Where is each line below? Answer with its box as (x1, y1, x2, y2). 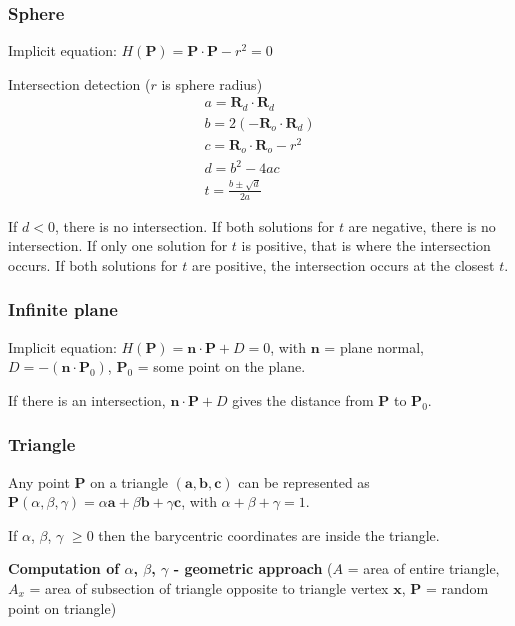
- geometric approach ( (173, 558, 333, 579)
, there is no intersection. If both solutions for (54, 215, 335, 236)
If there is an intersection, (8, 389, 166, 410)
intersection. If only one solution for (8, 235, 228, 256)
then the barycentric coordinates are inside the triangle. (98, 524, 440, 545)
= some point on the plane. (137, 356, 306, 377)
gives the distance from (232, 389, 374, 410)
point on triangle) (8, 597, 117, 618)
